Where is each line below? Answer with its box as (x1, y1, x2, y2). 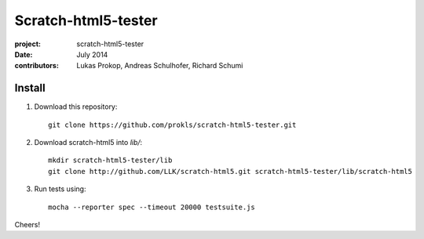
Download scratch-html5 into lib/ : (34, 138, 143, 147)
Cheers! (14, 219, 41, 229)
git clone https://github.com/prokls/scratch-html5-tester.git (48, 120, 297, 129)
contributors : (14, 61, 59, 71)
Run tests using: (34, 184, 86, 194)
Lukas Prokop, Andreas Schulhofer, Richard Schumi (76, 61, 243, 71)
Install (14, 81, 46, 95)
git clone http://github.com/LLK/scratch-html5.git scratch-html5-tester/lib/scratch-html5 (48, 167, 412, 176)
